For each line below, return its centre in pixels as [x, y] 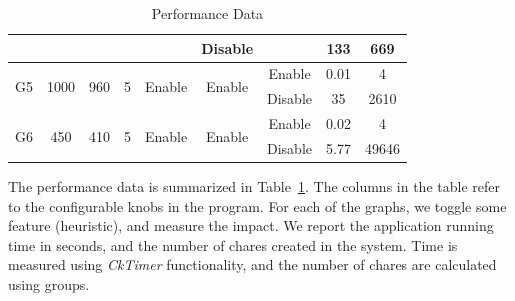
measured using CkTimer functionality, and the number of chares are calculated [252, 264]
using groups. [49, 284]
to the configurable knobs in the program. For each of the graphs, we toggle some [257, 205]
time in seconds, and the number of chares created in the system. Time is [233, 244]
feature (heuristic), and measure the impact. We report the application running [251, 225]
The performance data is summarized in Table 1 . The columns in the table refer [254, 186]
